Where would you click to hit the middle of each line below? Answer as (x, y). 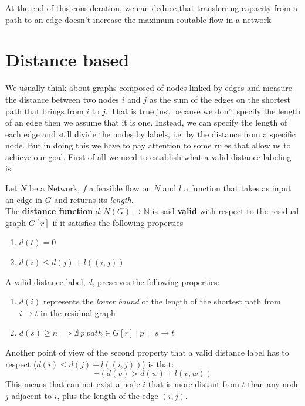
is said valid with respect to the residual (226, 211)
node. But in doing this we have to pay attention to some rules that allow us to (148, 145)
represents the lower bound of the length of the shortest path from (162, 301)
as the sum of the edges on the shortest (220, 99)
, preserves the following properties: (156, 281)
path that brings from (45, 111)
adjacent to (31, 395)
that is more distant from (194, 384)
